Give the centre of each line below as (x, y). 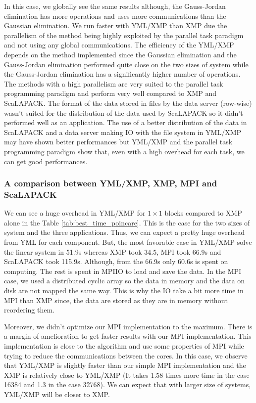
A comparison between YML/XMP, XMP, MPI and (111, 183)
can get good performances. (46, 161)
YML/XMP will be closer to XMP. (57, 394)
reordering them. (29, 310)
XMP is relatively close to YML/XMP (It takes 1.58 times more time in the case (127, 375)
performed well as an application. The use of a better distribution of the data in (126, 122)
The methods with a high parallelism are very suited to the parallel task (114, 83)
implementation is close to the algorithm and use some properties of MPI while (124, 345)
